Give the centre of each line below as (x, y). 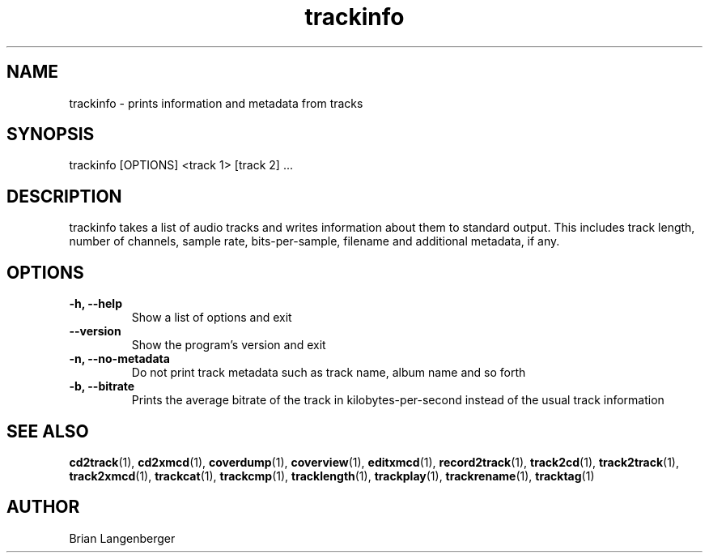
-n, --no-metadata (119, 359)
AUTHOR (43, 507)
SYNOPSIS (51, 134)
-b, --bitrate (102, 386)
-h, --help (96, 304)
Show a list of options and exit (212, 318)
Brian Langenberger (122, 538)
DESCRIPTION (64, 196)
